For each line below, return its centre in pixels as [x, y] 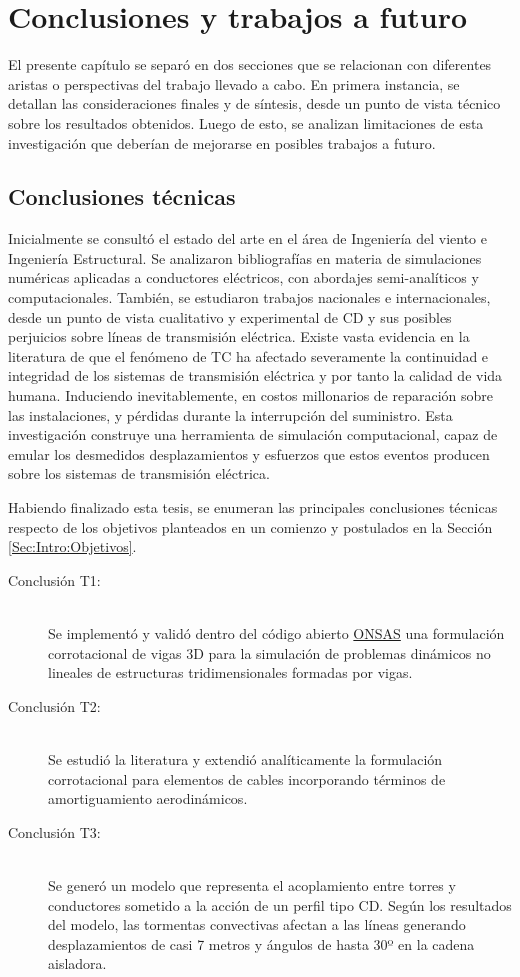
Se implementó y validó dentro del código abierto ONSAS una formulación [276, 632]
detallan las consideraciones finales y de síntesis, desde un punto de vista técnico [254, 103]
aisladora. [77, 963]
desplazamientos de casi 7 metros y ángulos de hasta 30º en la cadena [261, 943]
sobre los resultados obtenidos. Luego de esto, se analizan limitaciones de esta [246, 122]
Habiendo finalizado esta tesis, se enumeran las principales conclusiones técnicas [253, 507]
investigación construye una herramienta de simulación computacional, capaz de [253, 434]
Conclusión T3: [54, 831]
